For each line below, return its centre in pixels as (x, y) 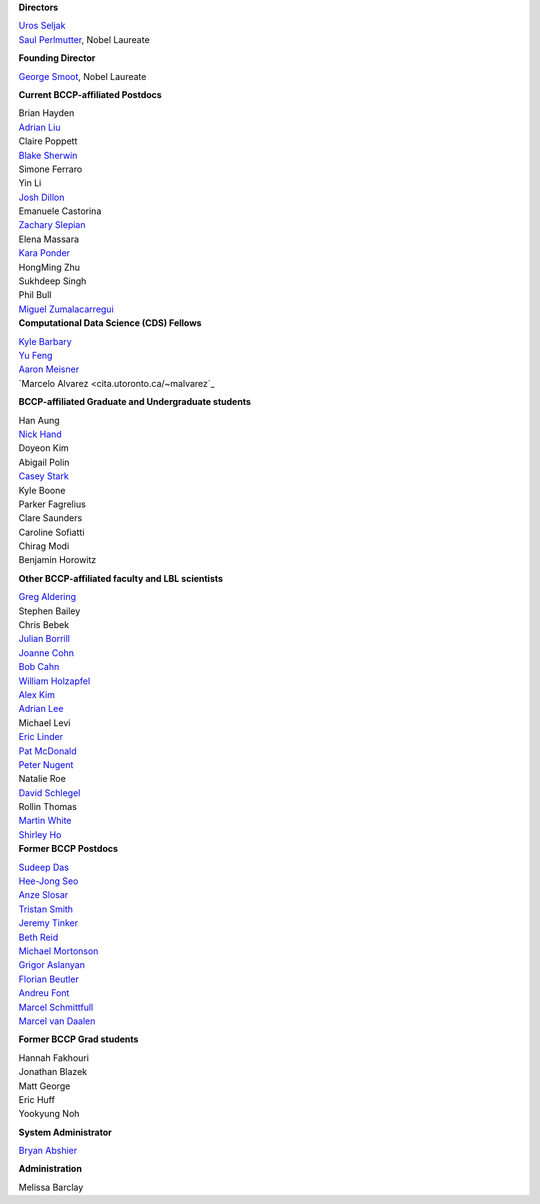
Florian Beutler (48, 979)
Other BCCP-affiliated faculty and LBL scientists (121, 578)
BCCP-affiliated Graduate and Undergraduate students (135, 402)
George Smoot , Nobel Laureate (82, 76)
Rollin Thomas (47, 807)
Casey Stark (43, 476)
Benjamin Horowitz (57, 560)
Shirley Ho (40, 834)
